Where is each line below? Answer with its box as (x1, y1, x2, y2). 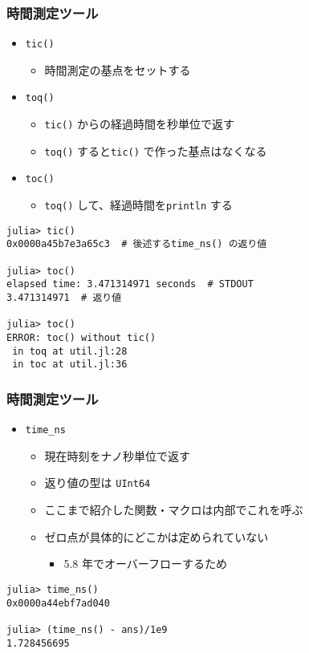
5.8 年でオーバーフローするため (63, 555, 227, 572)
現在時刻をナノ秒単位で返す (44, 447, 190, 464)
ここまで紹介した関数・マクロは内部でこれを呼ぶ (44, 501, 303, 518)
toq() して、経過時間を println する (44, 197, 233, 213)
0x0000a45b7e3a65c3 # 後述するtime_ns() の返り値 (6, 238, 267, 250)
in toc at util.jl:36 (12, 359, 128, 371)
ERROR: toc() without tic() (6, 332, 157, 343)
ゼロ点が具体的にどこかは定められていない (44, 528, 269, 545)
